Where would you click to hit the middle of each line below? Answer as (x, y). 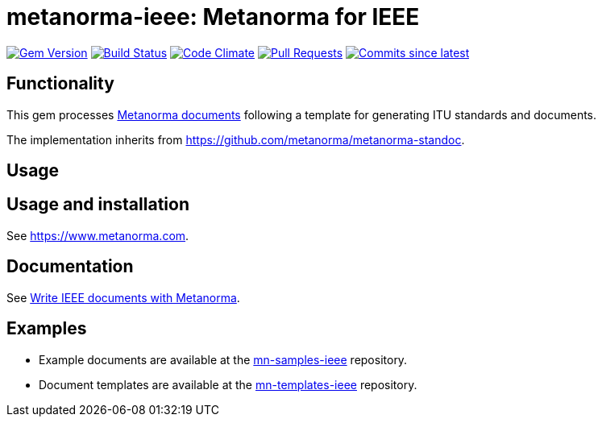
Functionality (60, 84)
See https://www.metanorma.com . (98, 235)
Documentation (70, 267)
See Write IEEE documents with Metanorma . (123, 297)
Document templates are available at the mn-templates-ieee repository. (228, 384)
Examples (47, 329)
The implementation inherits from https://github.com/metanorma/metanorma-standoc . (236, 139)
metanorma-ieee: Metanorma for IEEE (213, 17)
